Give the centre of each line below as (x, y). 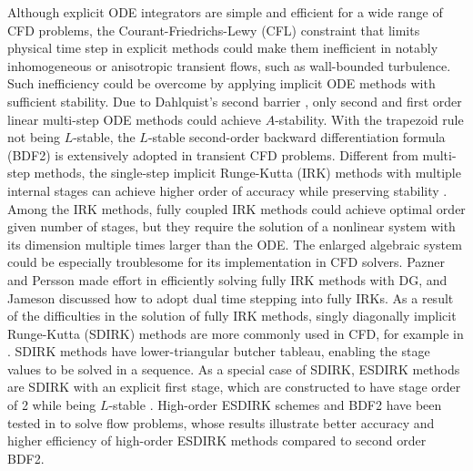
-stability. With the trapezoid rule (369, 119)
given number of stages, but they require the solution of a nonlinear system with (231, 226)
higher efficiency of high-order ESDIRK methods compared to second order (217, 440)
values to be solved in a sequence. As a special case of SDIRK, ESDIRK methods (234, 369)
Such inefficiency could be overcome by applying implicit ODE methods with (221, 83)
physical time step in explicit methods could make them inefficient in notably (223, 48)
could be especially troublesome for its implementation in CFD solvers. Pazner (226, 262)
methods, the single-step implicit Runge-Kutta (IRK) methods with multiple (247, 173)
